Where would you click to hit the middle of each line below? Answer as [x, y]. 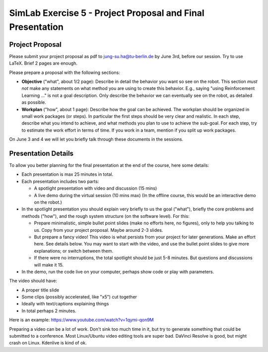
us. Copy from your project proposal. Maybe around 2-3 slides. [99, 230]
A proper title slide [40, 290]
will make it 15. [49, 265]
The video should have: [33, 281]
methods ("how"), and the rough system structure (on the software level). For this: [105, 216]
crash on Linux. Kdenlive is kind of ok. [48, 343]
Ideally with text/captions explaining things [65, 304]
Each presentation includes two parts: [60, 181]
